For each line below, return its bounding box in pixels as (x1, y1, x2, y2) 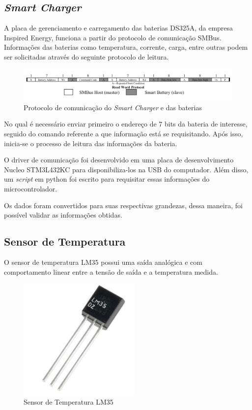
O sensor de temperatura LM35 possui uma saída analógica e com (4, 256, 202, 267)
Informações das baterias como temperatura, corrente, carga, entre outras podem (4, 42, 248, 52)
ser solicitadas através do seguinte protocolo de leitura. (4, 51, 169, 62)
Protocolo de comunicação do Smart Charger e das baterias (24, 102, 202, 112)
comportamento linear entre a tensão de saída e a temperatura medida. (4, 266, 218, 277)
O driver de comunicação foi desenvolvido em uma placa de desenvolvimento (4, 155, 234, 165)
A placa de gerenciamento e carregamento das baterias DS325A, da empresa (4, 23, 233, 33)
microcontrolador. (4, 183, 57, 193)
